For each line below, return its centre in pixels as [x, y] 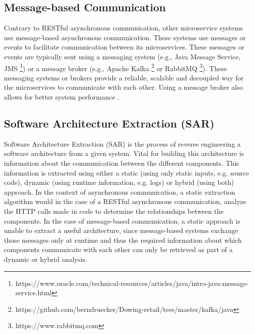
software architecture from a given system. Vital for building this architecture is [124, 153]
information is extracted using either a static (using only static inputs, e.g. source [127, 172]
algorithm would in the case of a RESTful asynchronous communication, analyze [125, 201]
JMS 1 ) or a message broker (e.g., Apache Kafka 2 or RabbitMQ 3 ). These [115, 67]
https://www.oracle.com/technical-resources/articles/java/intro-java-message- [132, 283]
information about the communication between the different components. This [122, 163]
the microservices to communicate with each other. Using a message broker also [124, 87]
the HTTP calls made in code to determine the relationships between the [114, 211]
